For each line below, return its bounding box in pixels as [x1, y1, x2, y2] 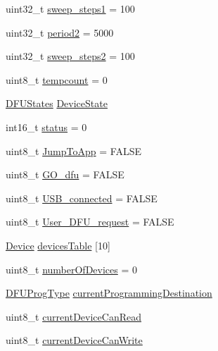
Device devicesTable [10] [6, 238, 110, 252]
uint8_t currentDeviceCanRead [6, 309, 141, 324]
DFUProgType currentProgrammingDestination [6, 285, 212, 300]
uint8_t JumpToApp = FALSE [6, 143, 141, 158]
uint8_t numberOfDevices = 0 [6, 261, 137, 276]
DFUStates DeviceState [6, 96, 108, 111]
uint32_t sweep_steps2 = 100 [6, 49, 135, 63]
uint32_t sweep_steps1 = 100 [6, 1, 135, 16]
